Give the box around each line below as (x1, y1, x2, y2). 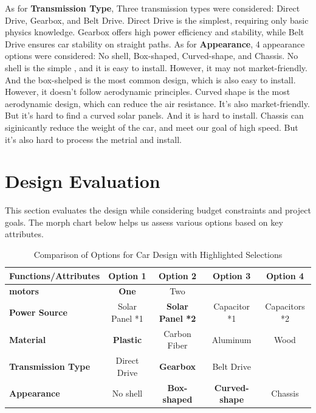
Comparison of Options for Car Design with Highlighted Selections (33, 248, 283, 261)
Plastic (112, 333, 142, 345)
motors (9, 285, 39, 297)
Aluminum (211, 333, 252, 345)
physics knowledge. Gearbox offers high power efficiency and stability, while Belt (5, 26, 304, 38)
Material (9, 333, 46, 345)
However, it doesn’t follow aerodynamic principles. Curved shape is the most (5, 85, 290, 98)
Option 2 (158, 269, 197, 282)
